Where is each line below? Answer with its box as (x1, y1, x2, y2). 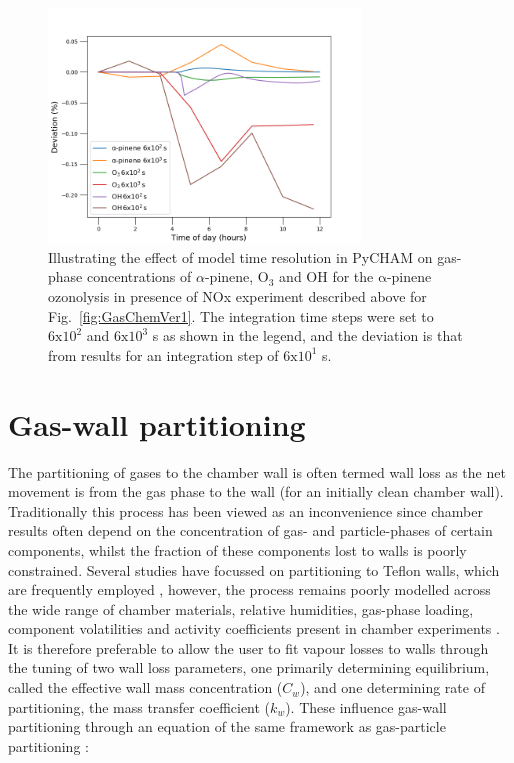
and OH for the (279, 266, 374, 287)
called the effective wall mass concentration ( (8, 677, 283, 698)
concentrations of (86, 266, 192, 287)
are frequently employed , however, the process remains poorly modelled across (8, 579, 491, 600)
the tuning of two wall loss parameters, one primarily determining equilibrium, (8, 657, 490, 678)
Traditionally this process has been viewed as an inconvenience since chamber (8, 500, 483, 521)
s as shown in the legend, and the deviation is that (152, 325, 463, 346)
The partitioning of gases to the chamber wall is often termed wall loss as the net (8, 461, 506, 482)
